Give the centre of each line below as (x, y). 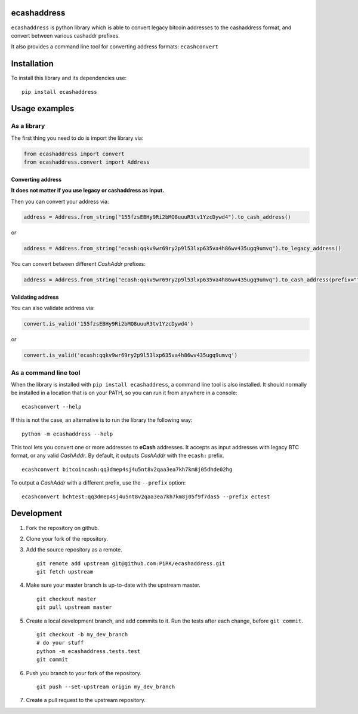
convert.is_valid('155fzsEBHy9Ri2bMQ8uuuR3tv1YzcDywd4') (109, 324)
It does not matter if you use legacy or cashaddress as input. (88, 191)
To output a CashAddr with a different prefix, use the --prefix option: (98, 483)
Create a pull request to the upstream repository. (86, 700)
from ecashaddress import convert (74, 154)
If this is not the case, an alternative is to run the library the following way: (102, 420)
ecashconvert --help (52, 407)
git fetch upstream (65, 572)
